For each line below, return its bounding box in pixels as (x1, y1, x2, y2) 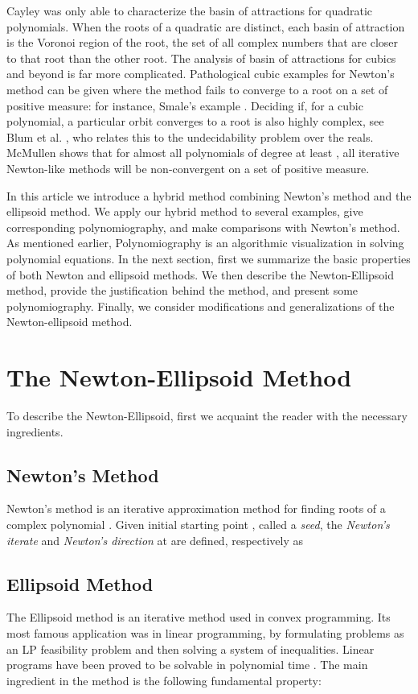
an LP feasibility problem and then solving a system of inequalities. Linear (6, 640, 375, 657)
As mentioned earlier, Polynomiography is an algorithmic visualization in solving (6, 234, 404, 251)
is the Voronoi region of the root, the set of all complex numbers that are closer (6, 34, 399, 51)
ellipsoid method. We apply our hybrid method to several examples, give (6, 203, 363, 220)
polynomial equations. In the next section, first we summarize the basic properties (6, 250, 411, 266)
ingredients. (6, 423, 64, 440)
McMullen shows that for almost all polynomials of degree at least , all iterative (6, 144, 400, 161)
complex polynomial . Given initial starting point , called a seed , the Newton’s (6, 515, 390, 532)
